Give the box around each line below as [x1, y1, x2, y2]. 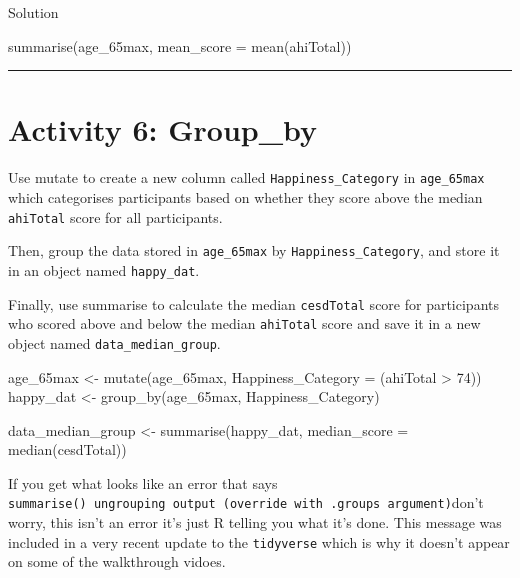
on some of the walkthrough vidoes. [8, 551, 226, 572]
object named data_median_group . [8, 332, 221, 353]
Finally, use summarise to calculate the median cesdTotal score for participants [8, 293, 500, 314]
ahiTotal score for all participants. [8, 206, 223, 227]
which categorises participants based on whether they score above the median [8, 186, 483, 207]
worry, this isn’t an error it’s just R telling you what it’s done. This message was [8, 512, 502, 533]
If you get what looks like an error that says [8, 472, 278, 493]
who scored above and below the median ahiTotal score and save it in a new [8, 313, 481, 334]
